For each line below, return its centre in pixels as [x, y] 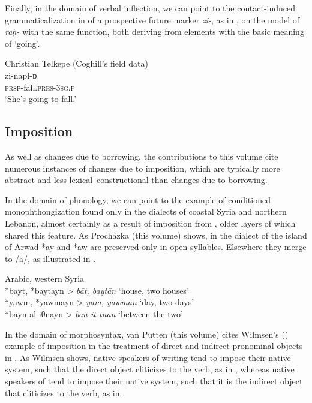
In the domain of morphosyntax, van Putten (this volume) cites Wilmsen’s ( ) [147, 334]
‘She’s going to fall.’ [41, 99]
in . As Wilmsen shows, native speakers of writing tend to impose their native [148, 357]
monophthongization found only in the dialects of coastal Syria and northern [146, 211]
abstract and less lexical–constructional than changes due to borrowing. [136, 180]
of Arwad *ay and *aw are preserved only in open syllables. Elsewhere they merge [156, 247]
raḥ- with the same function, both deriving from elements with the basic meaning [154, 31]
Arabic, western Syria [45, 279]
